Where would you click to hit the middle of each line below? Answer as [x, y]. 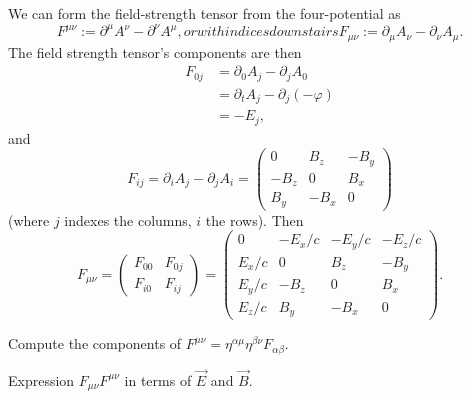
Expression [41, 379]
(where [29, 219]
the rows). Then [254, 219]
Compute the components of [95, 343]
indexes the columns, [128, 219]
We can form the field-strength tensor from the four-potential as [204, 13]
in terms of [158, 379]
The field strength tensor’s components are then [155, 51]
